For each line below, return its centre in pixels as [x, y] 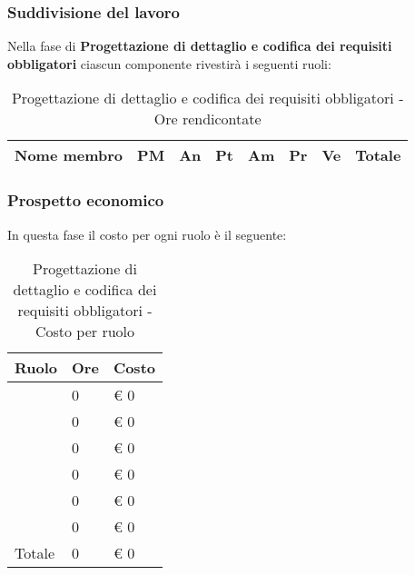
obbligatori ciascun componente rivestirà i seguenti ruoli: [169, 63]
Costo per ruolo [85, 332]
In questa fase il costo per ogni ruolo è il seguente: [147, 234]
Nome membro [69, 155]
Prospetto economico [86, 200]
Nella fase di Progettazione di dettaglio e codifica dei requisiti [200, 46]
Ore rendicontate [207, 119]
